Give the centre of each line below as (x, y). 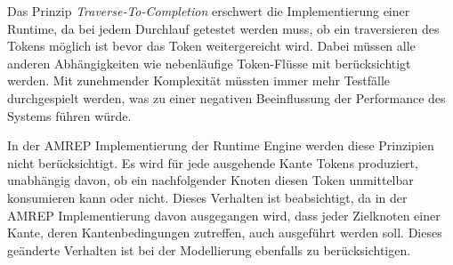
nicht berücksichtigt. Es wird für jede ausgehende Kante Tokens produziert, (213, 162)
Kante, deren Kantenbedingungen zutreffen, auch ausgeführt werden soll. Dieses (225, 233)
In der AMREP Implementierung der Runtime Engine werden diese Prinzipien (221, 145)
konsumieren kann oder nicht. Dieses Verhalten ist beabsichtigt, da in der (207, 197)
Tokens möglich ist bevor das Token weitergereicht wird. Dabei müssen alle (211, 46)
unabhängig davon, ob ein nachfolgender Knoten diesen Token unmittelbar (210, 180)
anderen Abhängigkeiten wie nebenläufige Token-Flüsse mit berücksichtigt (209, 63)
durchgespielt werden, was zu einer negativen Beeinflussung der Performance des (226, 97)
